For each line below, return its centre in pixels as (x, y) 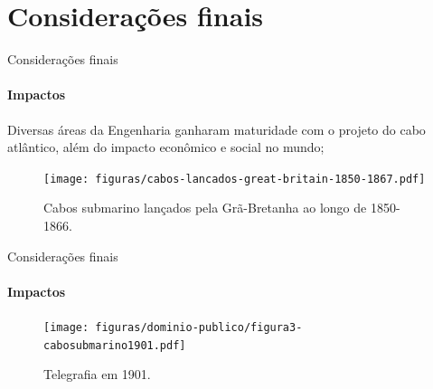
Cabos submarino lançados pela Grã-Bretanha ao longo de (205, 208)
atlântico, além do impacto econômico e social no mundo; (166, 147)
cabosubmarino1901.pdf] (115, 345)
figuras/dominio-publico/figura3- (199, 327)
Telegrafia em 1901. (97, 374)
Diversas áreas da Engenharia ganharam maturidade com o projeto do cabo (216, 129)
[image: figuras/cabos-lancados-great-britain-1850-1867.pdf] (235, 179)
